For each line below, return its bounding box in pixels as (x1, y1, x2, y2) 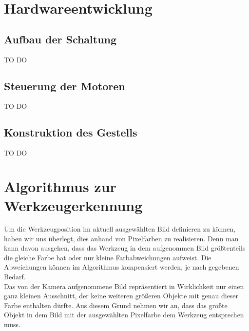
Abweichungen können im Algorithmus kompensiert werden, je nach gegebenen (4, 262, 239, 272)
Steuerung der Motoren (4, 78, 125, 93)
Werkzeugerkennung (4, 195, 143, 215)
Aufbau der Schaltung (4, 31, 117, 46)
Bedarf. (4, 272, 26, 282)
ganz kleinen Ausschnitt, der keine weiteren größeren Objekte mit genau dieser (4, 291, 239, 301)
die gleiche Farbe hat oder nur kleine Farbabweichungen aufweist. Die (4, 252, 211, 262)
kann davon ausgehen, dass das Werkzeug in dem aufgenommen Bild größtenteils (4, 243, 246, 253)
